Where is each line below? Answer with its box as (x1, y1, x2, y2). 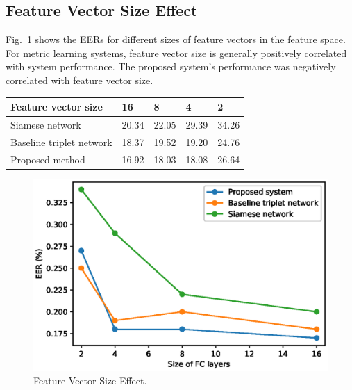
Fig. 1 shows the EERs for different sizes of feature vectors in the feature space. (6, 32, 346, 47)
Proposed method (10, 152, 85, 166)
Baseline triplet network (10, 134, 112, 149)
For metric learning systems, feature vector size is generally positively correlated (6, 45, 347, 60)
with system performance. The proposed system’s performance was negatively (6, 59, 336, 74)
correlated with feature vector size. (6, 72, 153, 87)
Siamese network (10, 117, 81, 131)
